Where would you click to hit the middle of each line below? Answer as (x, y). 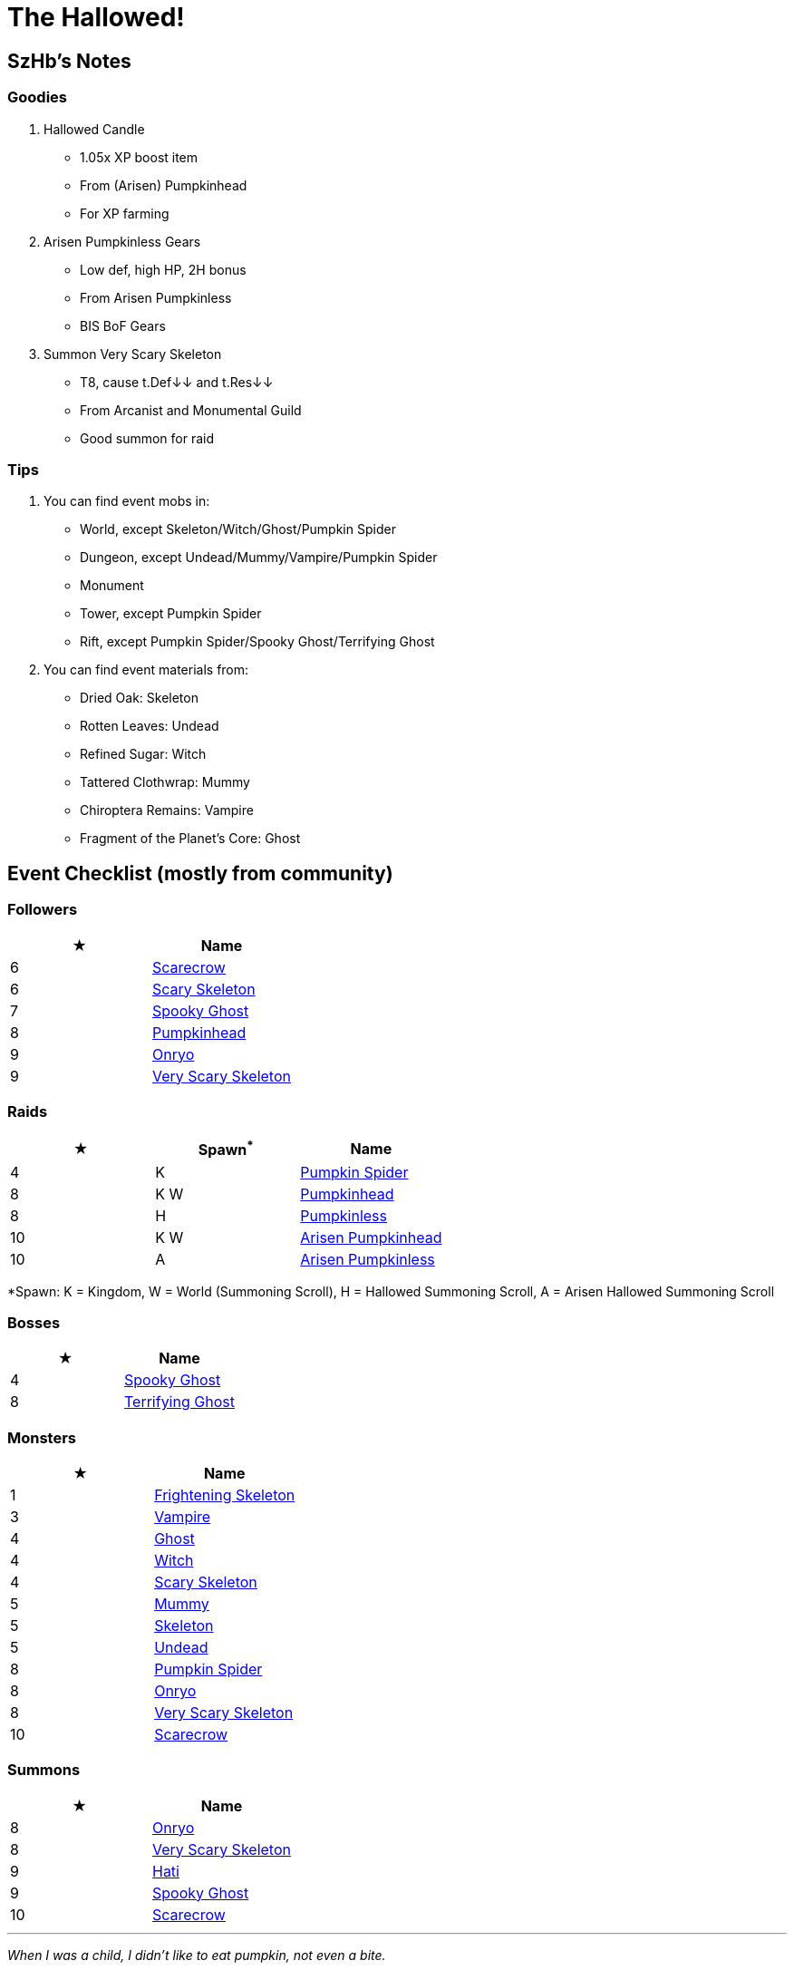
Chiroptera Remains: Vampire (167, 810)
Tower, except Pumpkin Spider (171, 614)
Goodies (37, 97)
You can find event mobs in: (127, 501)
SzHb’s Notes (69, 61)
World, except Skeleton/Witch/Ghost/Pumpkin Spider (238, 529)
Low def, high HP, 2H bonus (163, 269)
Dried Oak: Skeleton (139, 698)
